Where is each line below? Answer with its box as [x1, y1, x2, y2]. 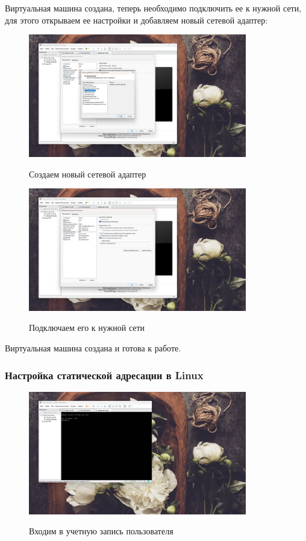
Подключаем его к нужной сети [29, 321, 145, 334]
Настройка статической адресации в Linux [5, 367, 204, 382]
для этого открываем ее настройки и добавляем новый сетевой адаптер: [5, 13, 268, 26]
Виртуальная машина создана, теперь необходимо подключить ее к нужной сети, [5, 2, 302, 14]
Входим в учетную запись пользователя [29, 525, 173, 537]
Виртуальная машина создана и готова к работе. [5, 342, 181, 354]
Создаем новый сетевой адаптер [29, 167, 146, 180]
